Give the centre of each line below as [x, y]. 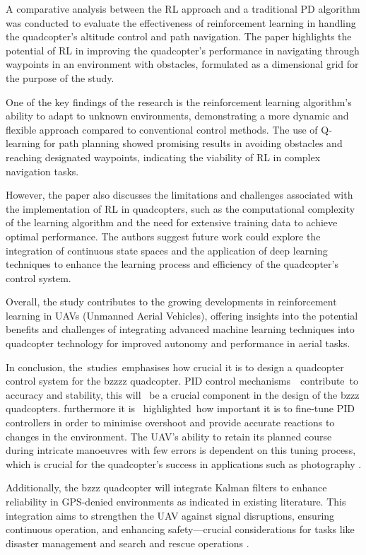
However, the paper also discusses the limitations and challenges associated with [179, 195]
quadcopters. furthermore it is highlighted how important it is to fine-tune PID [180, 408]
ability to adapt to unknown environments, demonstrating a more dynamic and [177, 116]
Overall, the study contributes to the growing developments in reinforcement [171, 302]
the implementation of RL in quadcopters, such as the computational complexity [181, 208]
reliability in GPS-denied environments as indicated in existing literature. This [176, 501]
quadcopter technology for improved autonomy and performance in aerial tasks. [178, 343]
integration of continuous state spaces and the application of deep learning [167, 250]
